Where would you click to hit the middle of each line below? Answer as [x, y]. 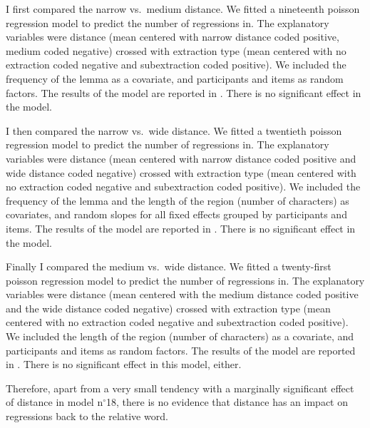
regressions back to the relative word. [87, 416]
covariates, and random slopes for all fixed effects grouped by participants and [176, 214]
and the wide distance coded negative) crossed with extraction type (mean [168, 308]
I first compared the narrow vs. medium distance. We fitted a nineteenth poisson [183, 9]
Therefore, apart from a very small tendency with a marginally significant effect [180, 388]
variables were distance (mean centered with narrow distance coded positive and [181, 158]
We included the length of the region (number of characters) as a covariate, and [180, 336]
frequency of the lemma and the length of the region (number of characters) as [178, 200]
